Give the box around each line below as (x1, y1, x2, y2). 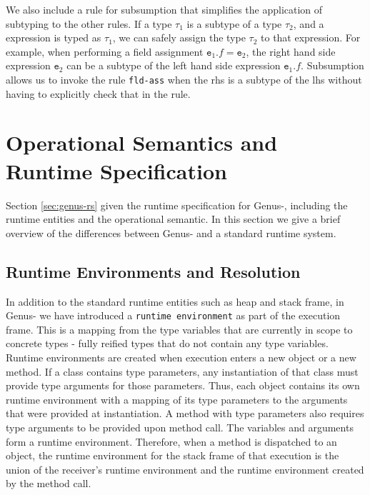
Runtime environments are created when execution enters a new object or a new (6, 349, 356, 364)
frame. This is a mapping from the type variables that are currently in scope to (6, 321, 353, 336)
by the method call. (6, 476, 91, 491)
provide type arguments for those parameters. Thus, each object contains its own (6, 378, 360, 393)
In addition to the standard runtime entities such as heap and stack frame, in (6, 294, 344, 309)
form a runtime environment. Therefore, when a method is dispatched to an (6, 434, 337, 449)
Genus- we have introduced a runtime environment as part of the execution (6, 308, 341, 323)
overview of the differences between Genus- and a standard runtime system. (6, 225, 336, 240)
